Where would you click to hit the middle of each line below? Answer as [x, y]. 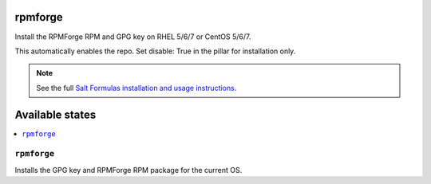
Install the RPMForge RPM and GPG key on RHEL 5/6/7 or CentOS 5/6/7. [133, 37]
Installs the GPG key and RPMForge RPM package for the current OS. [129, 170]
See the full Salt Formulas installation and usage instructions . [136, 88]
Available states [55, 114]
